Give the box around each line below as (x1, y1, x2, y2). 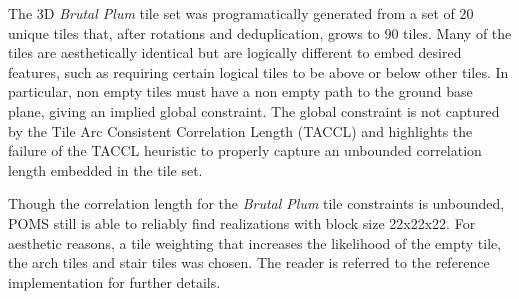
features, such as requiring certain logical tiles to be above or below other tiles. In (8, 61, 509, 82)
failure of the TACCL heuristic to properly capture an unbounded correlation (8, 140, 482, 161)
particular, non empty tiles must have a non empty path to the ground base (8, 81, 473, 102)
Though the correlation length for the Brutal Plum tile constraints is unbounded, (8, 193, 505, 214)
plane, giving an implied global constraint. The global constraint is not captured (8, 100, 500, 121)
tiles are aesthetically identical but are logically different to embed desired (8, 42, 462, 63)
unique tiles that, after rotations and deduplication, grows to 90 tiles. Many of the (8, 22, 512, 43)
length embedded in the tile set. (8, 159, 203, 180)
